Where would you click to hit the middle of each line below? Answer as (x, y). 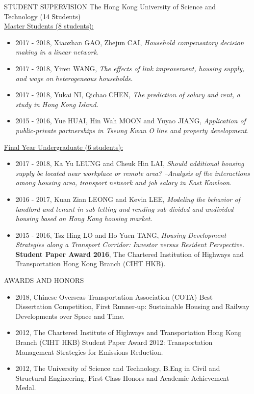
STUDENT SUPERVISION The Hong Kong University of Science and (110, 6)
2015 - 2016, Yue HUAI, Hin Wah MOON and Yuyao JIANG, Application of (130, 121)
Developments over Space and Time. (70, 316)
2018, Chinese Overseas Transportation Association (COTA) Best (114, 296)
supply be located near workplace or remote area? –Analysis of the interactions (133, 173)
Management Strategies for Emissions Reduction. (89, 352)
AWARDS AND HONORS (44, 280)
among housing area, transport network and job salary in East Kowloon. (124, 183)
